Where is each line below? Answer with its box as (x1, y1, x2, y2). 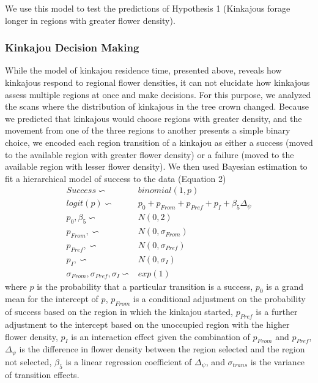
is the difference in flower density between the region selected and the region (19, 343, 305, 355)
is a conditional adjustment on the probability (133, 292, 306, 305)
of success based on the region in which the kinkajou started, (5, 305, 234, 318)
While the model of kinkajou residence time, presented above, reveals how (5, 64, 282, 77)
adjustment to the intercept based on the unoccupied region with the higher (5, 317, 290, 330)
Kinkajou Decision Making (5, 40, 139, 55)
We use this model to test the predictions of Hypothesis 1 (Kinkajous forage (5, 2, 290, 14)
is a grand (266, 279, 304, 292)
